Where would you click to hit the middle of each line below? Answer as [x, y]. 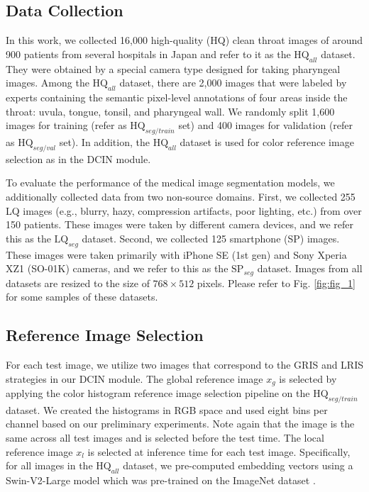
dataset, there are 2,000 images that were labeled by [233, 83]
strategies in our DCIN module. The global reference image [134, 378]
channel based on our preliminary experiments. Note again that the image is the [180, 424]
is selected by [308, 378]
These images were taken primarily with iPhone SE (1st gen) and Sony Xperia [176, 254]
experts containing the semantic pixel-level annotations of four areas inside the [177, 97]
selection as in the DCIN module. [78, 158]
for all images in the [49, 465]
